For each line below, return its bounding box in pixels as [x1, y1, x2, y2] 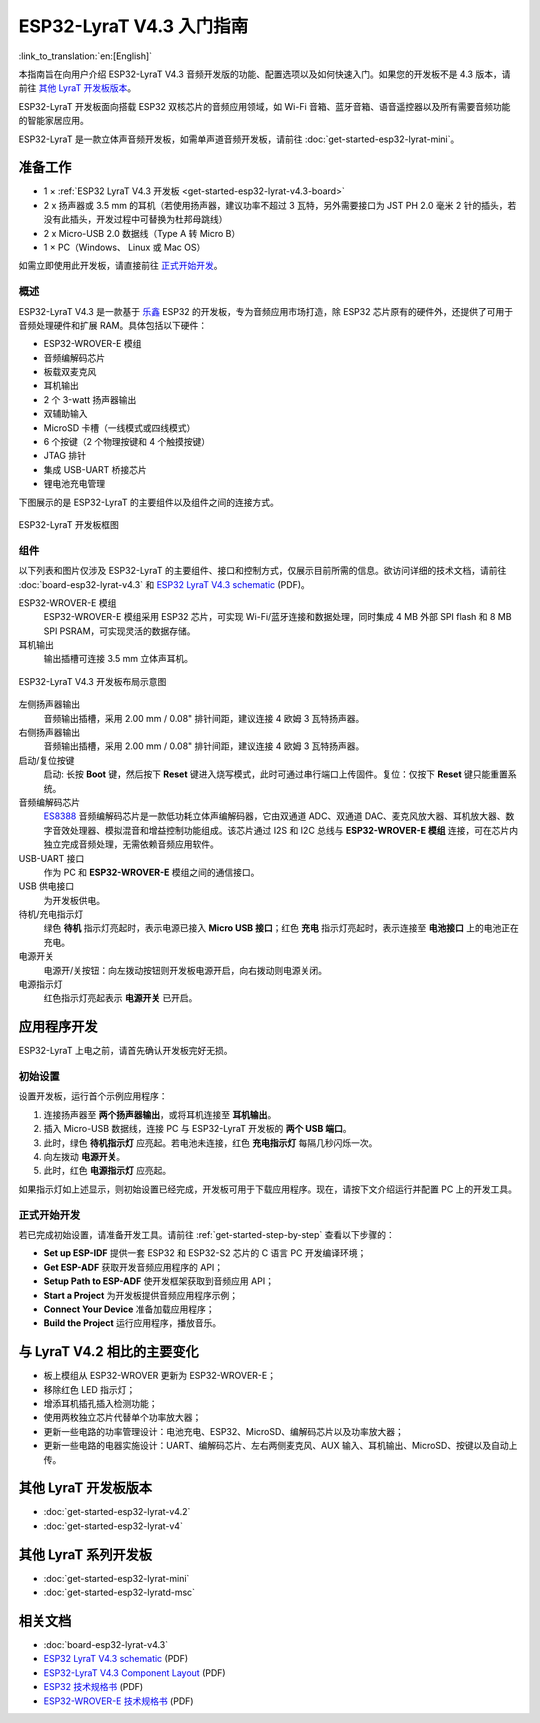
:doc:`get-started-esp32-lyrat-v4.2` [43, 1506, 191, 1518]
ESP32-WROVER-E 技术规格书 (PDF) [43, 1695, 194, 1707]
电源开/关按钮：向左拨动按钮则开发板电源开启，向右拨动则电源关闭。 [43, 964, 328, 976]
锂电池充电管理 [43, 478, 105, 490]
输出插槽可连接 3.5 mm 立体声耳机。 [43, 653, 194, 665]
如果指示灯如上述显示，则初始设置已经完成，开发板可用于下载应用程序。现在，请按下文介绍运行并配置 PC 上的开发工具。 [18, 1183, 518, 1195]
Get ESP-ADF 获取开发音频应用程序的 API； [43, 1261, 224, 1273]
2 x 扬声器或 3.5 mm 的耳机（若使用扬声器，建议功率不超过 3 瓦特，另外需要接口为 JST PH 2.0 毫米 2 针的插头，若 [43, 199, 517, 211]
